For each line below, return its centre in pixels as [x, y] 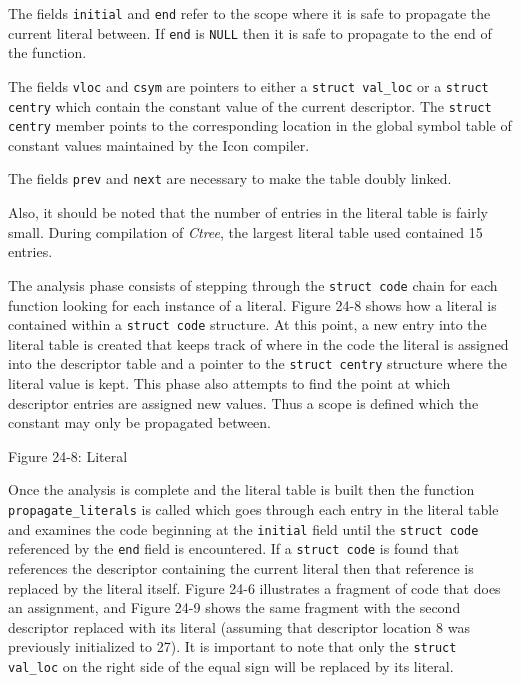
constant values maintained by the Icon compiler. [159, 144]
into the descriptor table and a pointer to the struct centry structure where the [258, 363]
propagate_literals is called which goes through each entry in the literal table [253, 509]
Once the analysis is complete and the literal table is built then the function [241, 489]
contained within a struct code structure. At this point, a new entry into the [247, 324]
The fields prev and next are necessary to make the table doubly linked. [230, 178]
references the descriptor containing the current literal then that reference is [241, 568]
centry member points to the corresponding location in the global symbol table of [260, 125]
